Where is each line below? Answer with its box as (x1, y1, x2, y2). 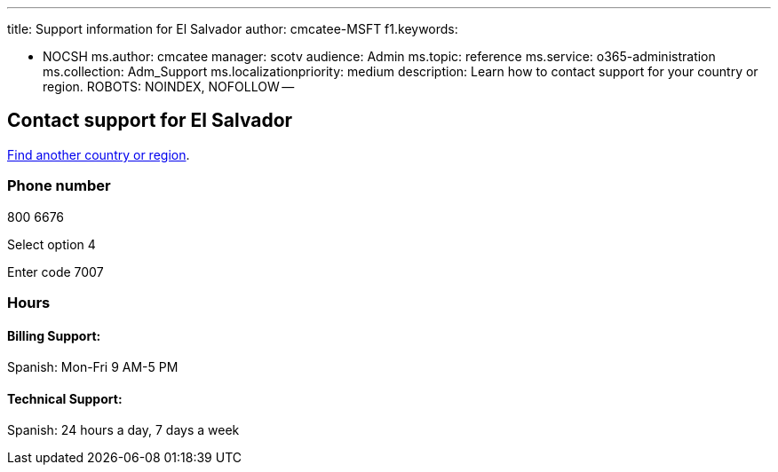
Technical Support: (7, 390, 123, 406)
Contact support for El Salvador (7, 109, 293, 132)
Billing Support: (7, 327, 101, 343)
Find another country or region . (7, 146, 190, 162)
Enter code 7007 (7, 264, 104, 279)
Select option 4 (7, 236, 96, 252)
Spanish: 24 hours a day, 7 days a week (7, 422, 240, 438)
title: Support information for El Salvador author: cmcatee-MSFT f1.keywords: (7, 21, 458, 36)
